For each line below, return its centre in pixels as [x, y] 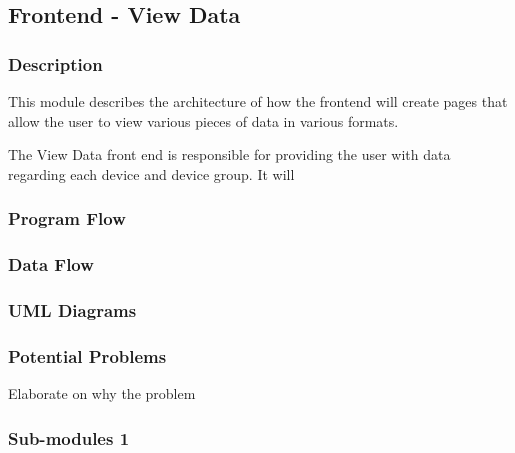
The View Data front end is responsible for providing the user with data [229, 154]
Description [55, 63]
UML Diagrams [72, 309]
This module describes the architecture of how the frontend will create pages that [258, 101]
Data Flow [51, 264]
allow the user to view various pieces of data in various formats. [203, 120]
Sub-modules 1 [69, 437]
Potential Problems [87, 355]
